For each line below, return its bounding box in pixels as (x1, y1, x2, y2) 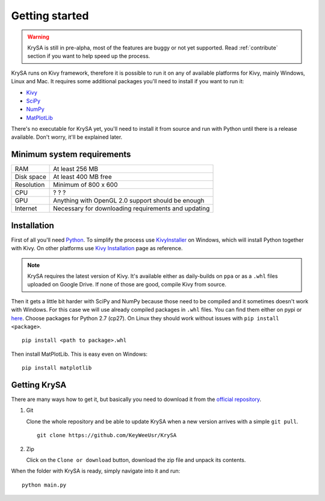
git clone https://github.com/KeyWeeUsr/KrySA (37, 432, 177, 439)
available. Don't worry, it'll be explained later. (11, 133, 123, 141)
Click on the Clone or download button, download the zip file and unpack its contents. (26, 456, 246, 464)
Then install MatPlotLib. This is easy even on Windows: (11, 350, 147, 358)
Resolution (14, 181, 45, 189)
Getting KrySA (11, 380, 67, 390)
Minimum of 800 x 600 (53, 181, 118, 189)
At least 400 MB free (53, 172, 112, 181)
